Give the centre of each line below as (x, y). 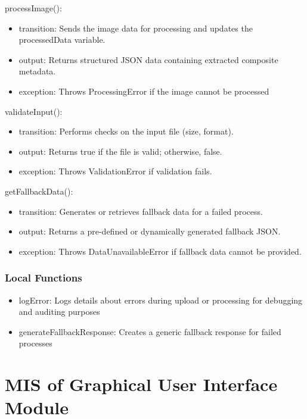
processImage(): (33, 8)
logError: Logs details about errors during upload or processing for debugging (161, 300)
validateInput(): (34, 111)
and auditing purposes (59, 312)
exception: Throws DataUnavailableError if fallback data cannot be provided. (160, 251)
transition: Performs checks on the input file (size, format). (126, 131)
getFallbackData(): (39, 191)
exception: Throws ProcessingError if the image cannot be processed (144, 91)
